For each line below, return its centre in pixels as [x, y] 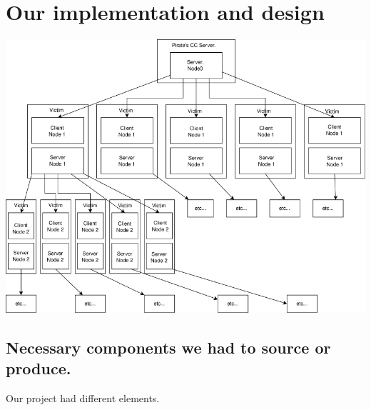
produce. [39, 368]
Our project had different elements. [83, 398]
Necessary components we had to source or [168, 347]
